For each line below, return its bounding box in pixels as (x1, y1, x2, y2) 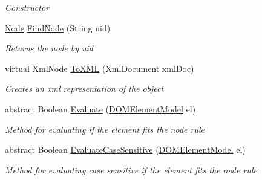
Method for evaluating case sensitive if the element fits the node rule (5, 163, 257, 176)
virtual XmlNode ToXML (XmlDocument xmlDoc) (5, 62, 194, 74)
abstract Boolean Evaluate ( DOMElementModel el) (5, 102, 196, 115)
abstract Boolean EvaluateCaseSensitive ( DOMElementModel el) (5, 143, 246, 156)
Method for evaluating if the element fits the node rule (5, 123, 205, 135)
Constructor (5, 1, 49, 13)
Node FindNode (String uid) (5, 21, 111, 34)
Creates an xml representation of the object (5, 82, 164, 95)
